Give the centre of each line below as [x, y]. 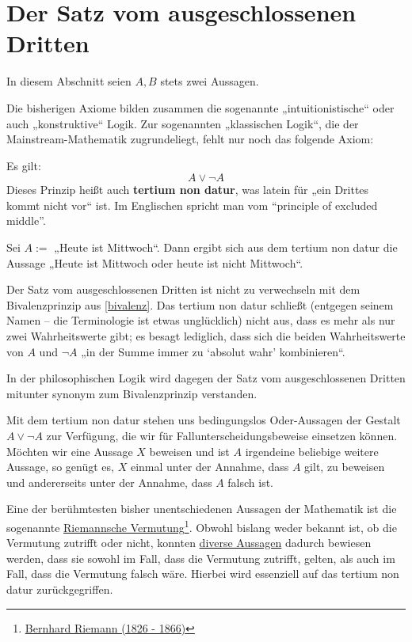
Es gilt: [24, 165]
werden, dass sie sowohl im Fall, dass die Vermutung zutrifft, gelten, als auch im [201, 558]
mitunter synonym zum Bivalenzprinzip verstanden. [132, 393]
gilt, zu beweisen [345, 467]
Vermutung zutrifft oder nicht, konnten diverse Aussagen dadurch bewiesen [189, 543]
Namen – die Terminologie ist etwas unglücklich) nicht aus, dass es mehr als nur [201, 320]
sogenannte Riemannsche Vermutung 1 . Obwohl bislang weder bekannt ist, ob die [202, 526]
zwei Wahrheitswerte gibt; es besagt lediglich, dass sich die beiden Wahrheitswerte [206, 336]
